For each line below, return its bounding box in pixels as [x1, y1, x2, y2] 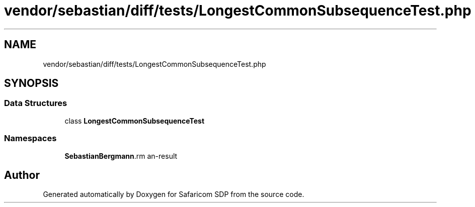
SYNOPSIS [4, 77, 59, 90]
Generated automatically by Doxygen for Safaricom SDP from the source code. [43, 190, 304, 199]
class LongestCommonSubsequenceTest [64, 116, 205, 125]
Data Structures [4, 98, 67, 109]
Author [4, 168, 40, 181]
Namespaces [4, 133, 57, 144]
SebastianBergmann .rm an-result [64, 151, 178, 160]
